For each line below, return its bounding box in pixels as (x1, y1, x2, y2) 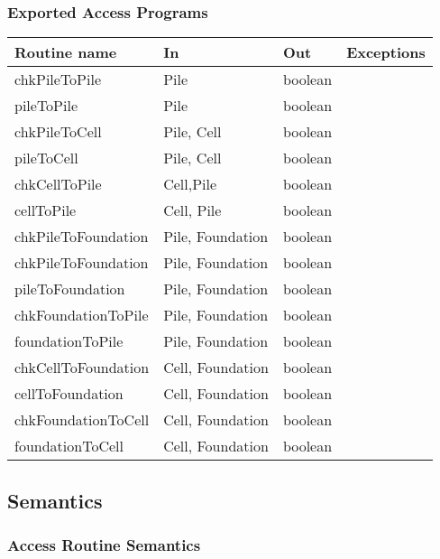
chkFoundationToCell (14, 409, 150, 431)
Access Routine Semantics (7, 533, 201, 555)
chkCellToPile (14, 173, 102, 195)
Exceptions (346, 42, 426, 63)
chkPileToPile (14, 69, 102, 90)
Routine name (14, 42, 117, 63)
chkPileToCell (14, 121, 102, 143)
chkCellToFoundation (14, 357, 150, 378)
